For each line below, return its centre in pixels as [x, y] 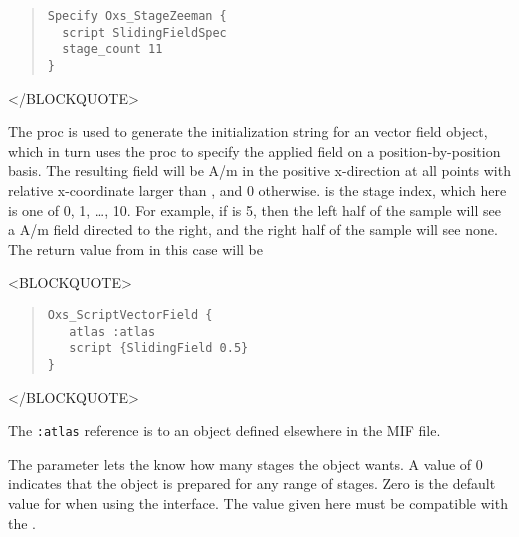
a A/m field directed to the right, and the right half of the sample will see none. [253, 229]
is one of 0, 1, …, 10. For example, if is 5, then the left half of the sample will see [254, 209]
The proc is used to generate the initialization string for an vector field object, [248, 131]
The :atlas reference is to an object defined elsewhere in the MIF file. [224, 430]
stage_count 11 [112, 49]
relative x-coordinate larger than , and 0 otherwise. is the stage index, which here [257, 190]
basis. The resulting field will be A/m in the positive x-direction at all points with [259, 170]
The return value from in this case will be [135, 248]
